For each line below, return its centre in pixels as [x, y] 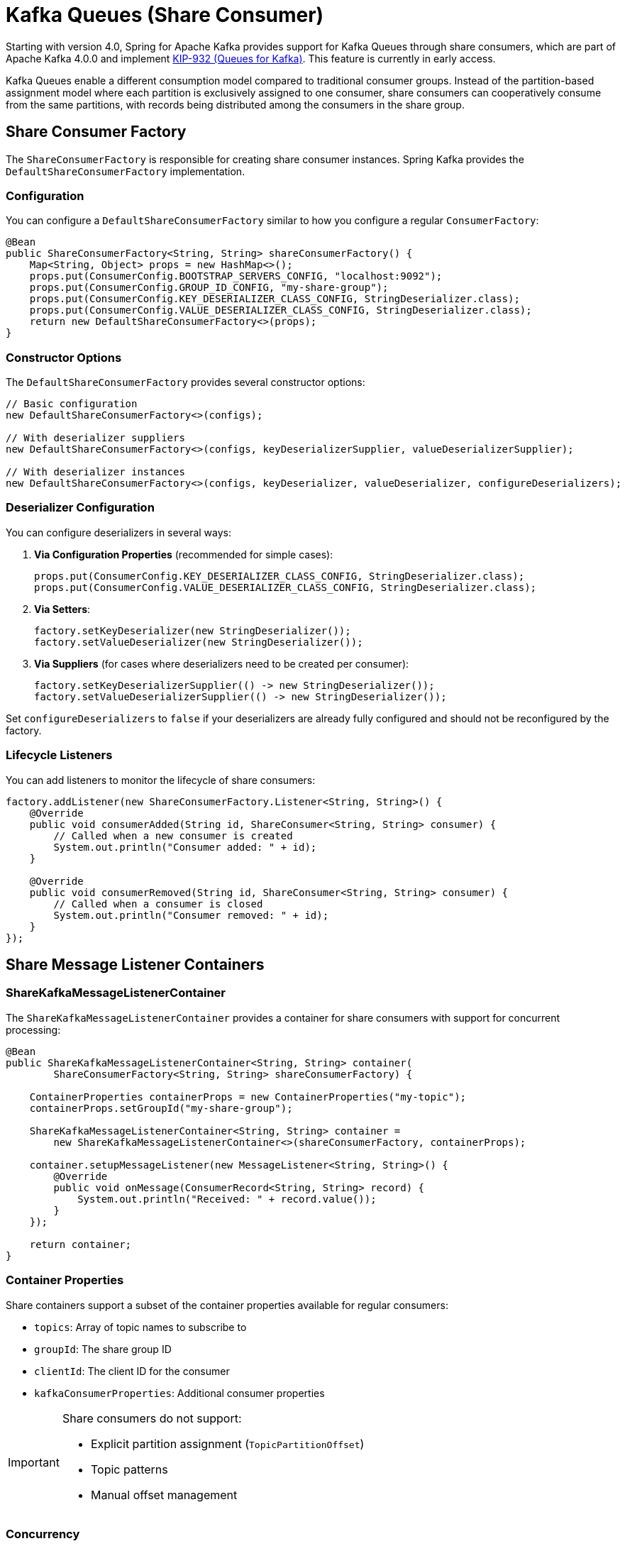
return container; [81, 1244]
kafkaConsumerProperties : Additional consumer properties [179, 1393]
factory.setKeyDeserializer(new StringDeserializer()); [193, 630]
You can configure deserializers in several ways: [118, 532]
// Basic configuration [72, 404]
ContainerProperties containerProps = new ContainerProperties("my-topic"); [248, 1097]
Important [34, 1462]
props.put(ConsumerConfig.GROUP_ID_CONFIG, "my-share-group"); [209, 288]
